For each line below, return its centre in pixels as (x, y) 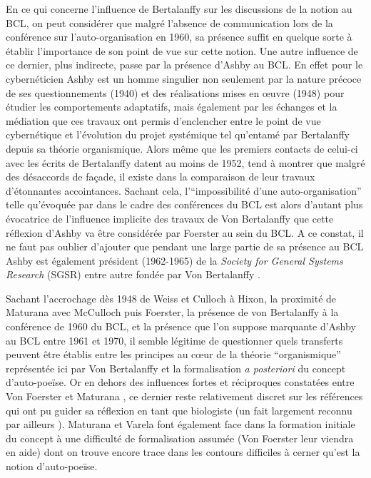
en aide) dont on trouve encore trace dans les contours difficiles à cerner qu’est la (183, 452)
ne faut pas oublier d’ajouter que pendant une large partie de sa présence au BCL (185, 246)
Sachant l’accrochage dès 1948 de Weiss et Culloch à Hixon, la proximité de (171, 298)
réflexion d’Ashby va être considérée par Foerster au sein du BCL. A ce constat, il (185, 232)
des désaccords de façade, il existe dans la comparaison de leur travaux (161, 177)
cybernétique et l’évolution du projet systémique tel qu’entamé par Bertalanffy (178, 134)
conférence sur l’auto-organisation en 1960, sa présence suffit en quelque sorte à (179, 37)
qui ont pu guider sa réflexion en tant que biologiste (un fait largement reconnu (179, 410)
